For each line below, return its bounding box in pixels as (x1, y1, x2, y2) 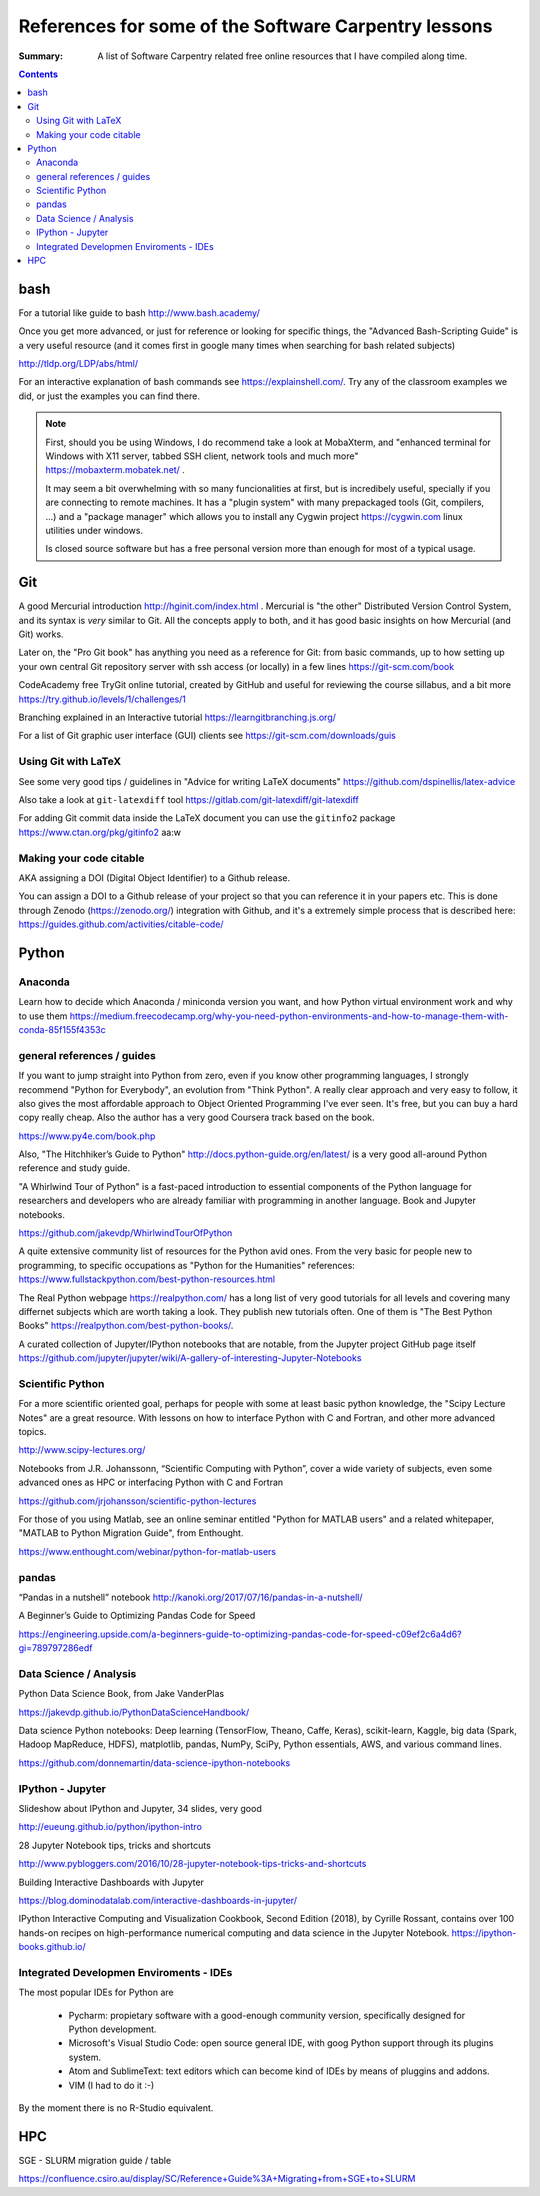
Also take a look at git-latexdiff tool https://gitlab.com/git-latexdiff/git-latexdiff (18, 793, 359, 805)
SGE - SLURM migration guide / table (18, 2154, 172, 2166)
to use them (18, 1010, 68, 1022)
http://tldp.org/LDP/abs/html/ (18, 358, 139, 370)
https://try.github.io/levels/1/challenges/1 (18, 693, 187, 705)
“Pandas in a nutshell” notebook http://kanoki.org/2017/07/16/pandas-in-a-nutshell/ (18, 1591, 364, 1603)
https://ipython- (451, 1926, 517, 1939)
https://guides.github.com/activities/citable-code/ (18, 918, 224, 930)
